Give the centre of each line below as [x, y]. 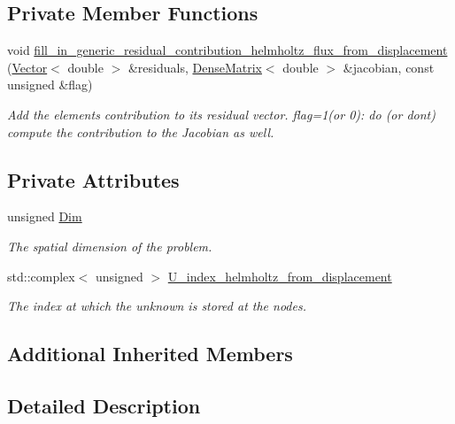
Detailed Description [104, 405]
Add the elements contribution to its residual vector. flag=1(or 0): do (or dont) [221, 114]
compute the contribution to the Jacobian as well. [141, 131]
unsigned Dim [45, 216]
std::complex [41, 276]
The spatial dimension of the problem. [110, 246]
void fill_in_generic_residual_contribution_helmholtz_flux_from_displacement [227, 50]
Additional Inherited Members [150, 354]
